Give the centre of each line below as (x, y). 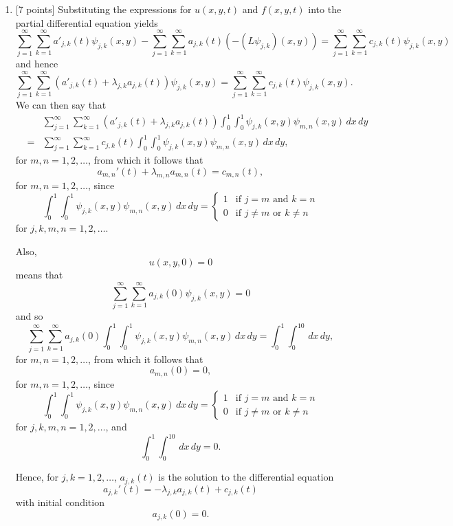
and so (29, 316)
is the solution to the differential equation (246, 477)
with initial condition (60, 502)
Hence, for (37, 477)
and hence (37, 64)
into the (325, 9)
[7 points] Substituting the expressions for (103, 9)
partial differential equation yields (87, 22)
